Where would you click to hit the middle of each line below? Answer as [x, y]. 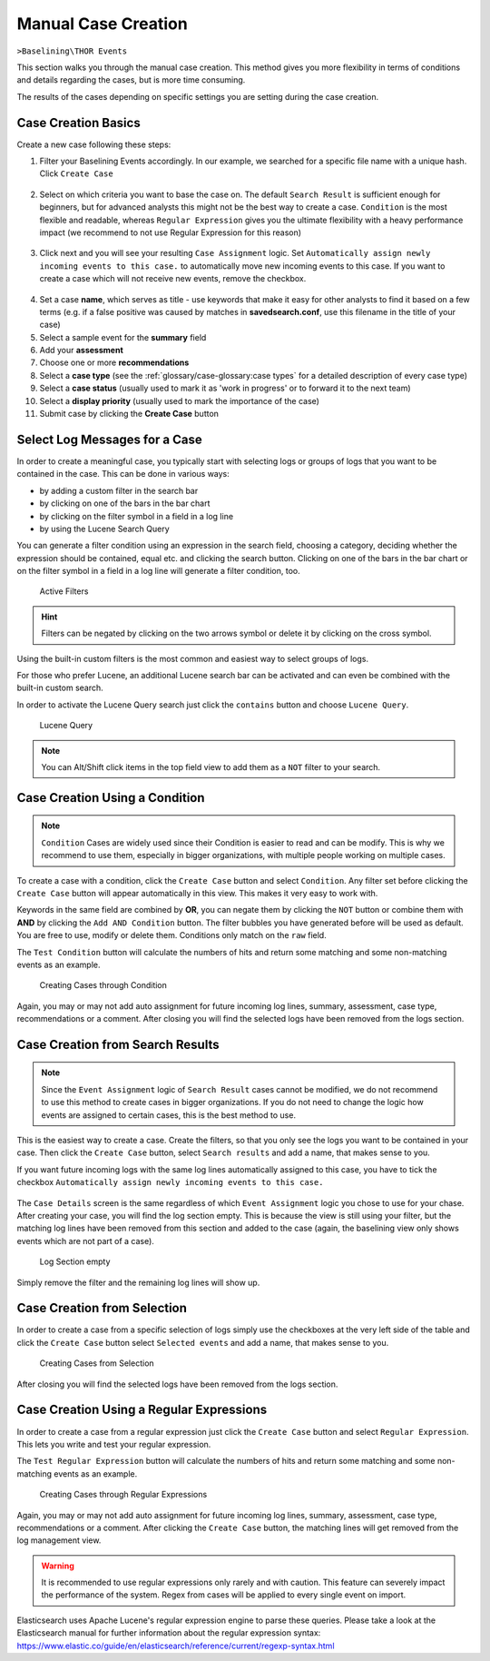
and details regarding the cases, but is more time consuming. [131, 80]
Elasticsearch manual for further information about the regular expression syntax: [169, 1633]
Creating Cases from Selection [97, 1363]
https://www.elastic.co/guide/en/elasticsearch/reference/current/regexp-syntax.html [176, 1646]
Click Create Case [76, 173]
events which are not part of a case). [85, 1241]
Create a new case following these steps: [94, 144]
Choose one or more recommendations [114, 362]
